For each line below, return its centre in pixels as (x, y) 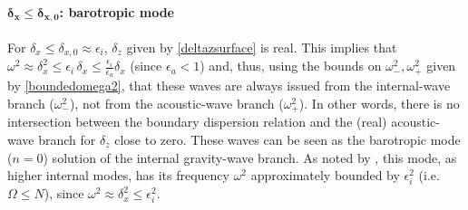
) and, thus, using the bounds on (291, 66)
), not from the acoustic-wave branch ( (176, 103)
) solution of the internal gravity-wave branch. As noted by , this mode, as (250, 157)
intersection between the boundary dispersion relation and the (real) (197, 122)
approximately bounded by (325, 175)
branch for (67, 139)
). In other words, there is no (379, 103)
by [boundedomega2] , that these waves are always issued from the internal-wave (229, 86)
